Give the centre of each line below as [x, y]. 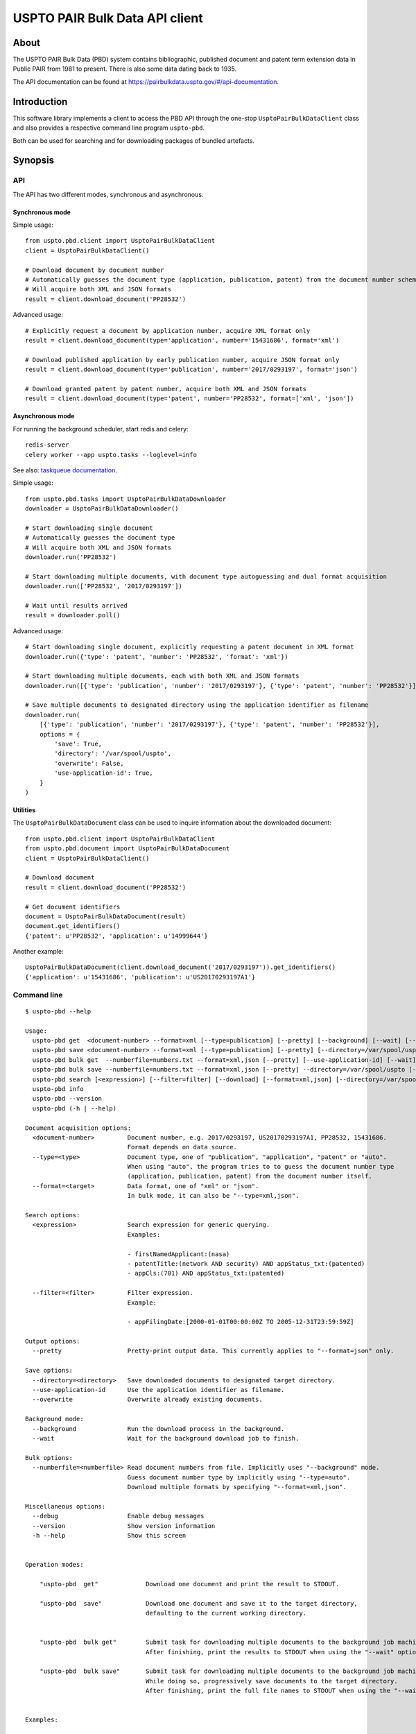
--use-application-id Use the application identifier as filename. [158, 1390]
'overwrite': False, [89, 763]
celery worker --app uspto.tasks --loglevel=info [111, 455]
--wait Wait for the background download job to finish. [166, 1438]
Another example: [38, 952]
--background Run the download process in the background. [158, 1428]
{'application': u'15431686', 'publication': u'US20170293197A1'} [140, 977]
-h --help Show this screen [109, 1535]
